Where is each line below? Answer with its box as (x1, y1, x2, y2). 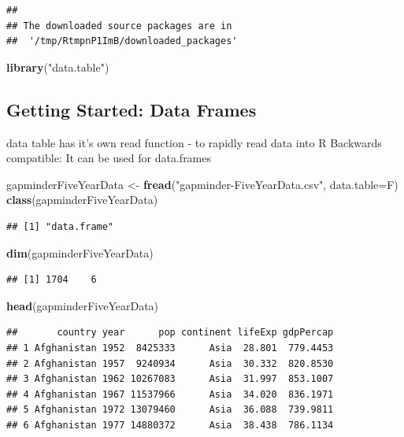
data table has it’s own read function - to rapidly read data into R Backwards (6, 134, 382, 150)
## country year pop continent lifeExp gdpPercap (6, 327, 334, 339)
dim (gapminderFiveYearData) (6, 244, 154, 261)
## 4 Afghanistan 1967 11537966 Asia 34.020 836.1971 (6, 388, 334, 400)
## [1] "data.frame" (6, 220, 114, 232)
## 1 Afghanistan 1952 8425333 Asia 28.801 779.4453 (6, 342, 334, 354)
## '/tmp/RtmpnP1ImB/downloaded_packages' (6, 35, 238, 47)
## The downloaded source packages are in (6, 20, 232, 31)
